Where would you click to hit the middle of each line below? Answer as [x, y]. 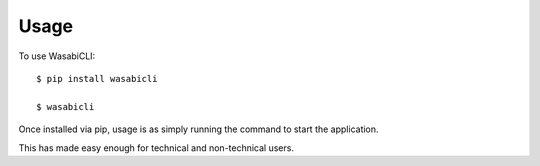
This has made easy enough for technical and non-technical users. [156, 147]
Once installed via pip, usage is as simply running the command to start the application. [198, 129]
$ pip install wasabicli [97, 78]
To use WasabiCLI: [57, 56]
